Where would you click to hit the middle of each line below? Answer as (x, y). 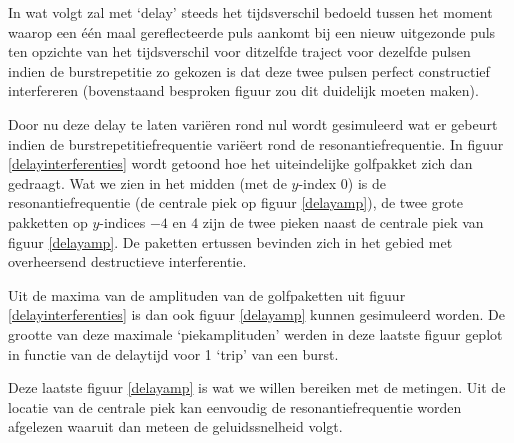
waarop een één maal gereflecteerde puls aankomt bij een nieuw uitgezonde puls (252, 31)
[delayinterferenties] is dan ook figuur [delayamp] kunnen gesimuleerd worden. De (256, 314)
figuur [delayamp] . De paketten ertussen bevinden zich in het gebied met (230, 241)
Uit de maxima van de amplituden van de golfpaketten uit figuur (207, 294)
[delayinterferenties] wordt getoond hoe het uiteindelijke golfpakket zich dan (240, 163)
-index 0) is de (342, 182)
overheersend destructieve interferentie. (127, 261)
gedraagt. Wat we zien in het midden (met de (147, 182)
